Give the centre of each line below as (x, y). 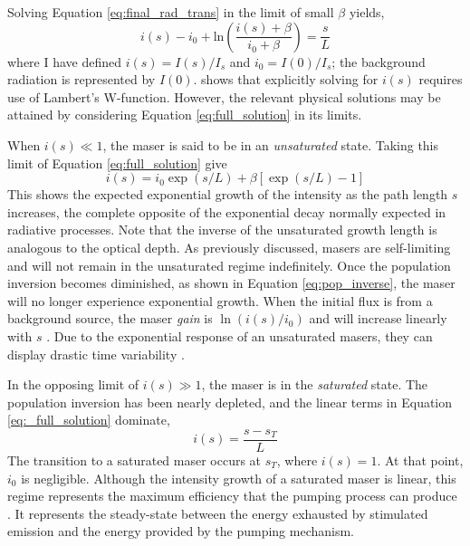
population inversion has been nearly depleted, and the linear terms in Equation (230, 402)
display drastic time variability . (96, 354)
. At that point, (420, 460)
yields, (367, 12)
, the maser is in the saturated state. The (315, 384)
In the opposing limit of (73, 384)
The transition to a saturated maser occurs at (134, 460)
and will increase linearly (378, 318)
